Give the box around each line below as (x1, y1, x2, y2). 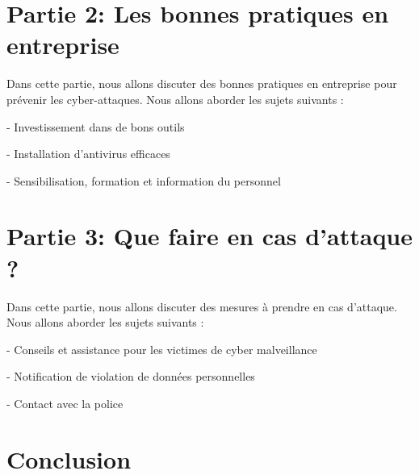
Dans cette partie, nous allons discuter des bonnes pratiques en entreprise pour (6, 75, 397, 92)
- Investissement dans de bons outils (6, 118, 185, 135)
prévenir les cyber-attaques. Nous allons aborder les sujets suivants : (6, 90, 344, 107)
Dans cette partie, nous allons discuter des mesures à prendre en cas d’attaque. (6, 298, 397, 315)
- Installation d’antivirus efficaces (6, 145, 170, 162)
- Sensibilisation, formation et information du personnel (6, 172, 281, 189)
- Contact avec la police (6, 394, 124, 411)
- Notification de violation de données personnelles (6, 368, 255, 385)
